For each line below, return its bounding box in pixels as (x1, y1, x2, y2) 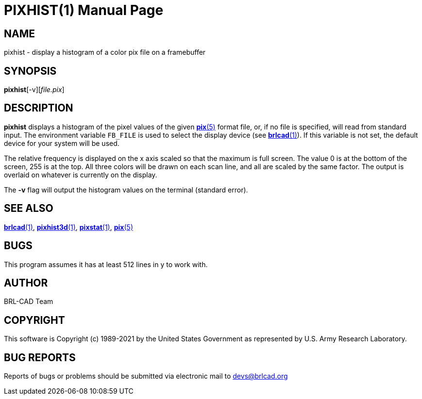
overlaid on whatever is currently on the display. (4, 170, 157, 179)
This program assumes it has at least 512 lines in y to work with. (4, 260, 208, 269)
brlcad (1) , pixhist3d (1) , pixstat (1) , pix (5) (4, 223, 133, 231)
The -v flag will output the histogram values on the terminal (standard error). (4, 185, 248, 194)
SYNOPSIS (4, 64, 57, 77)
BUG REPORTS (4, 351, 76, 364)
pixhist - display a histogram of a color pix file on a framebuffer (4, 48, 206, 57)
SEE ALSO (4, 202, 53, 215)
